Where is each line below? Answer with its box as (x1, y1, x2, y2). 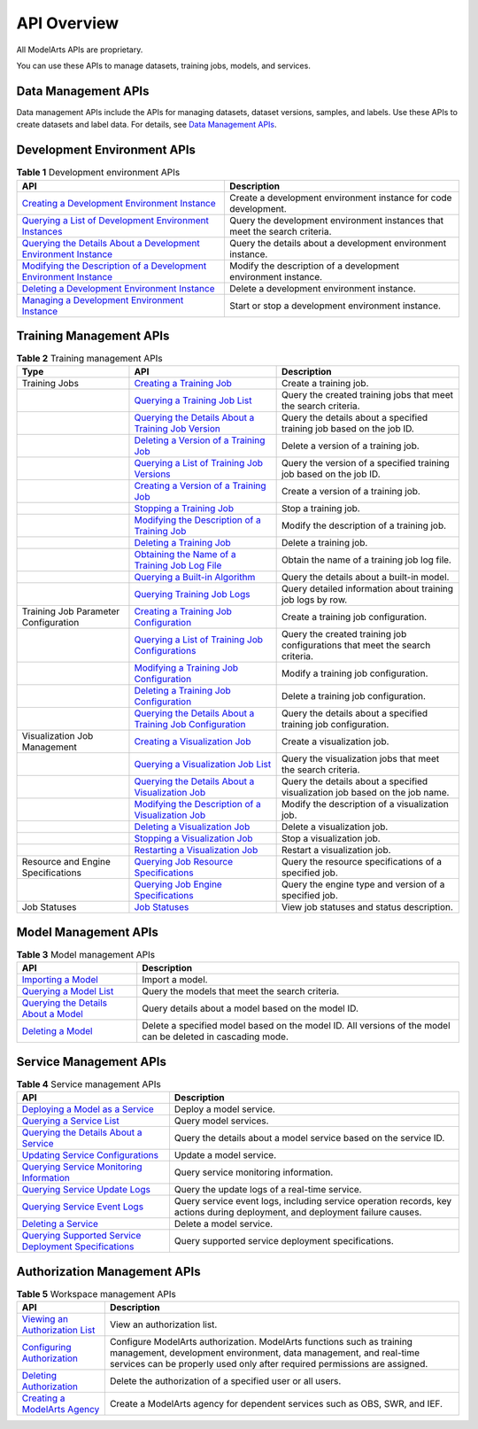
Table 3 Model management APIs (16, 949, 156, 961)
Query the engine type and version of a (281, 878, 445, 890)
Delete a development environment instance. (229, 282, 416, 294)
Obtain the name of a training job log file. (281, 554, 451, 566)
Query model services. (173, 1114, 269, 1127)
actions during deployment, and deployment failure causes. (173, 1206, 422, 1218)
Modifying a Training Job (134, 662, 239, 674)
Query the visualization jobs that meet (281, 753, 440, 765)
